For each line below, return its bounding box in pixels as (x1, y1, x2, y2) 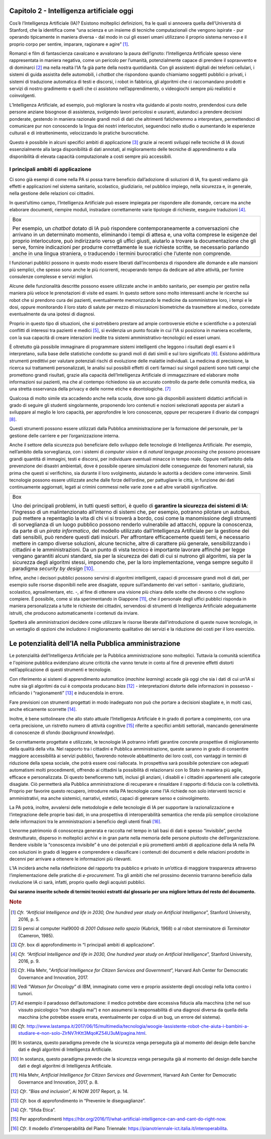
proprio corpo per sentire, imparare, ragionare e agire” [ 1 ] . (9, 41, 129, 47)
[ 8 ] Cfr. (11, 1023, 26, 1029)
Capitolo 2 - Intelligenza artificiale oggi (9, 7, 133, 15)
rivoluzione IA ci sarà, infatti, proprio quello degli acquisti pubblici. (9, 879, 146, 885)
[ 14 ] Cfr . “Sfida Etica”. (11, 1107, 56, 1113)
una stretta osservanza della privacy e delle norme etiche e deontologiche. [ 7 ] (9, 386, 171, 392)
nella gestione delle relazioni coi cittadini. (9, 190, 95, 196)
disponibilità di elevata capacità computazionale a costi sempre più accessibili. (9, 153, 173, 159)
